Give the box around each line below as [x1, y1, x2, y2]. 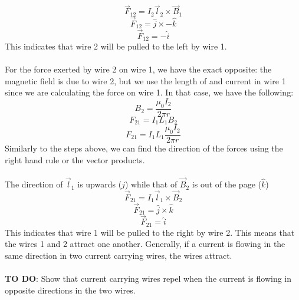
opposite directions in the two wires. [5, 283, 136, 296]
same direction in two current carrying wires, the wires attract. [5, 249, 232, 261]
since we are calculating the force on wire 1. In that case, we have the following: [5, 86, 294, 98]
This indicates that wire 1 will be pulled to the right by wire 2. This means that [5, 226, 295, 238]
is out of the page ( [192, 178, 261, 190]
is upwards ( [77, 178, 122, 190]
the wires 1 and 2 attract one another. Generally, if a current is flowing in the [5, 238, 285, 250]
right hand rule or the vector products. [5, 153, 145, 166]
